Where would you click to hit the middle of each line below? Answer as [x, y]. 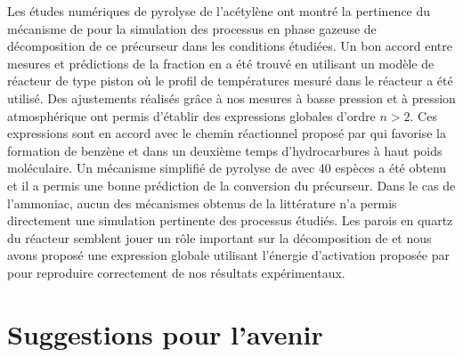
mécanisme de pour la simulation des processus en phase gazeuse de [192, 28]
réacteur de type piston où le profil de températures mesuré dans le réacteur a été [230, 81]
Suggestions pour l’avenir [165, 333]
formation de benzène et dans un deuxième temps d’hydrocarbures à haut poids [225, 150]
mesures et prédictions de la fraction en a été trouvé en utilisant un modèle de [221, 63]
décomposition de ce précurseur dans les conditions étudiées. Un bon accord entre [230, 46]
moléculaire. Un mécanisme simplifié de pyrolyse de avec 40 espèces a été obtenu [227, 168]
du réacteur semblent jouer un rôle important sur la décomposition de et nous [219, 237]
